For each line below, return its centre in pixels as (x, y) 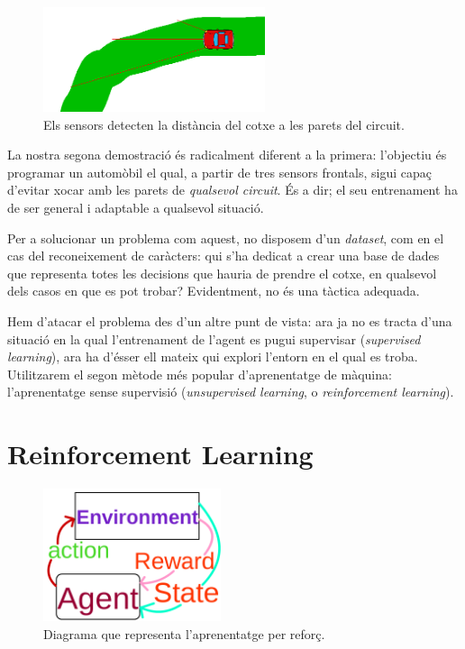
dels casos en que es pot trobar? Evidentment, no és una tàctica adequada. (214, 291)
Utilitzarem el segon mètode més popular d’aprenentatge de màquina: (200, 374)
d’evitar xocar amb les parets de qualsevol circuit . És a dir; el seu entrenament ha (232, 190)
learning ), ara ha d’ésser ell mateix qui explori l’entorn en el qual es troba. (213, 356)
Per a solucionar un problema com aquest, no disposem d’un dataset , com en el (226, 238)
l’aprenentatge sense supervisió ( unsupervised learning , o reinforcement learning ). (231, 392)
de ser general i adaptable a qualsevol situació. (136, 208)
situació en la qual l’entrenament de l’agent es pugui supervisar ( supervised (214, 338)
